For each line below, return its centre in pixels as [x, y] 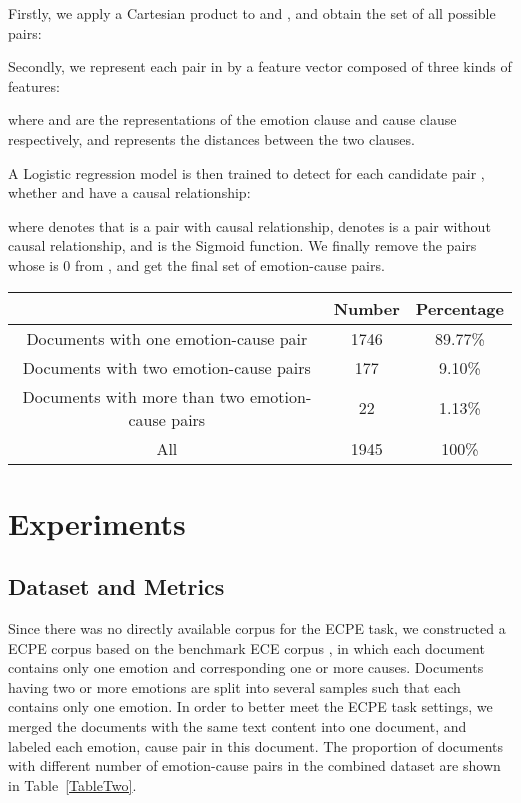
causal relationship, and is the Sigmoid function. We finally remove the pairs [242, 245]
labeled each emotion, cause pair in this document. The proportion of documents [256, 745]
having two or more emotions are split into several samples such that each [234, 686]
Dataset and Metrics [116, 586]
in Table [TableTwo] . [72, 784]
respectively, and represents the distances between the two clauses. [211, 138]
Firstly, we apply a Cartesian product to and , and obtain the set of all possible [252, 13]
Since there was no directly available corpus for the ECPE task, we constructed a [257, 628]
